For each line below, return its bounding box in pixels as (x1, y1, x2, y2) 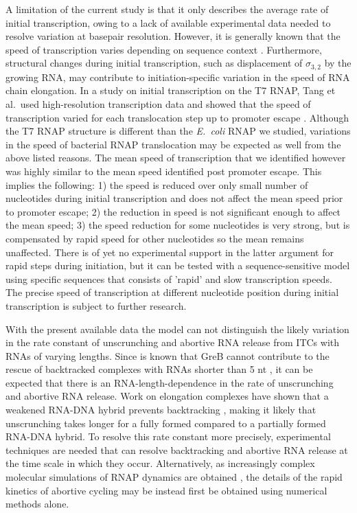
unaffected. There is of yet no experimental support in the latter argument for (5, 244, 334, 259)
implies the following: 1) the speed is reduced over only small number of (5, 177, 308, 192)
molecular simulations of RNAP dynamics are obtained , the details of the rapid (5, 470, 343, 484)
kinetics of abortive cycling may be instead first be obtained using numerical (5, 483, 327, 497)
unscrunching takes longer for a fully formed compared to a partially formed (5, 415, 326, 430)
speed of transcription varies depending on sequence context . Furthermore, (5, 42, 322, 56)
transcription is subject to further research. (5, 298, 187, 312)
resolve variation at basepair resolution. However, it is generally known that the (5, 29, 341, 43)
